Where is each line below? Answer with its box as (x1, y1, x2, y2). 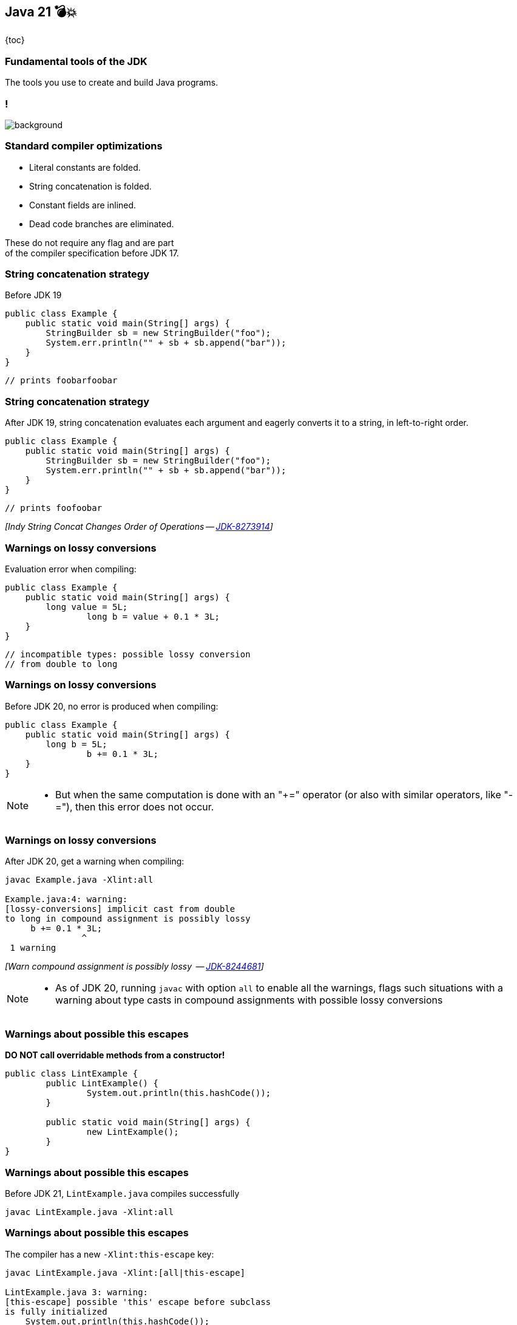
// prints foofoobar (5, 503, 103, 513)
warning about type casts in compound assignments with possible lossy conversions (55, 994, 443, 1007)
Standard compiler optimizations (5, 140, 163, 152)
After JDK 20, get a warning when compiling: (5, 856, 184, 867)
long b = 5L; (46, 739, 107, 749)
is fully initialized (5, 1306, 107, 1316)
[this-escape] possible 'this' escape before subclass (5, 1296, 271, 1307)
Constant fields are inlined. (29, 199, 137, 210)
